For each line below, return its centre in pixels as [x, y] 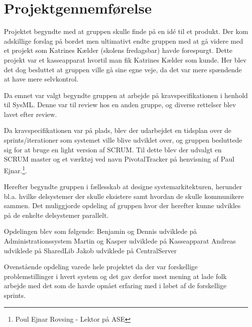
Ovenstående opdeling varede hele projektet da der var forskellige [101, 267]
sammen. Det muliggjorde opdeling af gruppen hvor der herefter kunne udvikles [122, 205]
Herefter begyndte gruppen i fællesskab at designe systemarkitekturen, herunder [123, 187]
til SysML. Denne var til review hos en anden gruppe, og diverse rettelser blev [120, 105]
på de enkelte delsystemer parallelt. [56, 215]
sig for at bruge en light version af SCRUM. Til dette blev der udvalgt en [113, 149]
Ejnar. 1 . [16, 169]
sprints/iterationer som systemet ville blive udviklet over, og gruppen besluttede [123, 140]
